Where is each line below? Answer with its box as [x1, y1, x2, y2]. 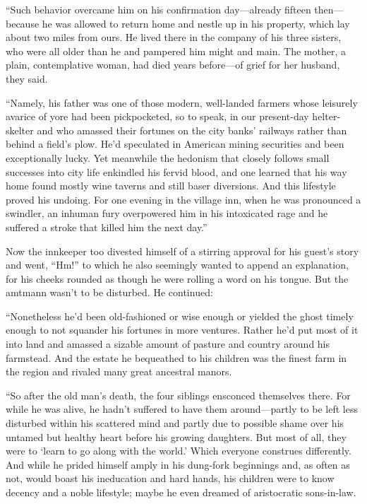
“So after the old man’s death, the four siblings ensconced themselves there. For [6, 387, 351, 402]
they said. [6, 71, 48, 86]
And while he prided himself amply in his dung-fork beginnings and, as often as [6, 457, 350, 471]
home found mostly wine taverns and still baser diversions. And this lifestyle [6, 178, 336, 193]
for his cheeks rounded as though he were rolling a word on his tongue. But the [6, 271, 349, 286]
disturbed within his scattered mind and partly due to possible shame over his [6, 416, 344, 430]
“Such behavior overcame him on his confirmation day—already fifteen [6, 2, 311, 16]
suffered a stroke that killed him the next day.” [6, 219, 207, 234]
